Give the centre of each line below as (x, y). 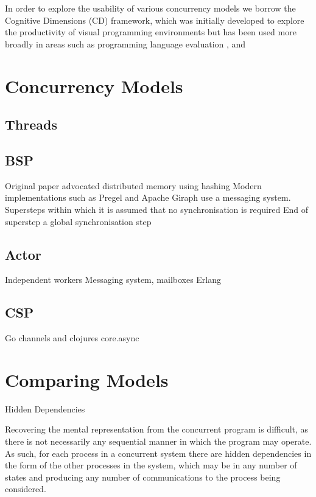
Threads (31, 124)
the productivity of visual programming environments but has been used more (151, 32)
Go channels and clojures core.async (72, 338)
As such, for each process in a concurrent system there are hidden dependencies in (158, 453)
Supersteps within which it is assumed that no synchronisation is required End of (157, 209)
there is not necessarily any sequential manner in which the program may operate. (158, 441)
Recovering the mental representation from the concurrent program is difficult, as (157, 429)
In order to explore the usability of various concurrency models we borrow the (150, 8)
